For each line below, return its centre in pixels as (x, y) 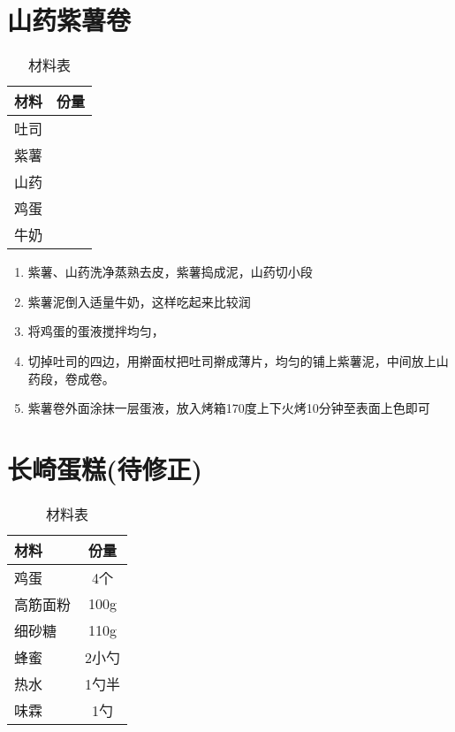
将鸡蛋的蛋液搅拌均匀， (96, 331)
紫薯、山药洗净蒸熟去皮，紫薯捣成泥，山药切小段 (170, 272)
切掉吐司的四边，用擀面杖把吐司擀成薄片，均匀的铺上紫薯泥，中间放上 (232, 360)
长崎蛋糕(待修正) (105, 468)
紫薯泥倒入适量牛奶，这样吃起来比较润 (139, 301)
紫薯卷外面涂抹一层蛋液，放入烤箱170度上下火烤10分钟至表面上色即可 (229, 408)
